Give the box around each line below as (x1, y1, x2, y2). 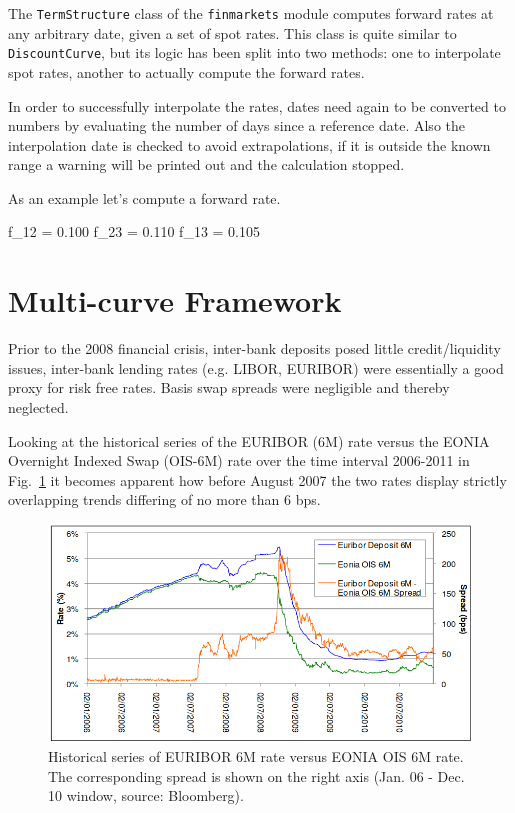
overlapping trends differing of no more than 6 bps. (8, 489, 321, 510)
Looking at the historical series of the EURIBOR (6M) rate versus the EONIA (8, 430, 490, 451)
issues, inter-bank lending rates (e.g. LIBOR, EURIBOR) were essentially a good (8, 357, 504, 378)
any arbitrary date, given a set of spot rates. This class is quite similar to (8, 22, 457, 43)
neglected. (8, 396, 69, 417)
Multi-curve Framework (8, 280, 342, 321)
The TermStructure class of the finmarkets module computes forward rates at (8, 3, 494, 23)
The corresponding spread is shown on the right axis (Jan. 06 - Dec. (48, 765, 465, 786)
